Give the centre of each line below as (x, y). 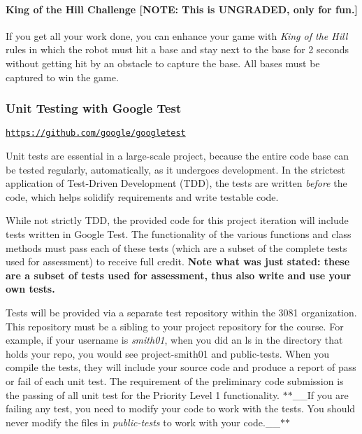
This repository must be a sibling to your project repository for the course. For (175, 326)
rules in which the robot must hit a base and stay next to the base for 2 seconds (178, 49)
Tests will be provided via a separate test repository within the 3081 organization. (181, 312)
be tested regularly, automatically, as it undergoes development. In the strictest (175, 169)
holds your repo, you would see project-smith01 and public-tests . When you (167, 353)
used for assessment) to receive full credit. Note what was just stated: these (178, 261)
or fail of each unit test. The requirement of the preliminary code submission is (175, 380)
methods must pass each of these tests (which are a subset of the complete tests (176, 247)
